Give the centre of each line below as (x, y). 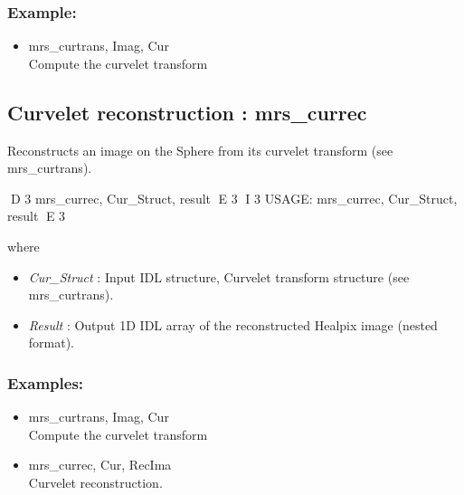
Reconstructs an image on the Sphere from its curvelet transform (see (200, 150)
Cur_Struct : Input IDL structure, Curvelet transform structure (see (219, 276)
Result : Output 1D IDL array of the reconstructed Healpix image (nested (233, 324)
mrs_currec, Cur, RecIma (100, 465)
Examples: (46, 382)
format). (52, 343)
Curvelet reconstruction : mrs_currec (187, 112)
